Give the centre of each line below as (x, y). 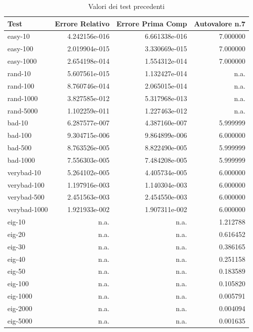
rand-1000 (23, 98)
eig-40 (16, 259)
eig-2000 (20, 308)
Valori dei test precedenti (126, 6)
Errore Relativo (82, 23)
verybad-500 (26, 197)
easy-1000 (22, 61)
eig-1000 (20, 296)
